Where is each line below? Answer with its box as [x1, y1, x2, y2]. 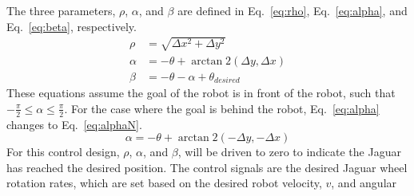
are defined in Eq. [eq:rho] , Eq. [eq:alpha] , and [177, 2, 408, 18]
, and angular [331, 174, 397, 191]
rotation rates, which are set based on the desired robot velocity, [6, 174, 322, 191]
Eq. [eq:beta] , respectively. [6, 18, 137, 34]
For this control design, [6, 143, 120, 160]
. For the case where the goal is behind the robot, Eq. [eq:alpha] [64, 100, 380, 116]
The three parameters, [6, 2, 116, 18]
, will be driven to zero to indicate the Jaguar [177, 143, 401, 160]
